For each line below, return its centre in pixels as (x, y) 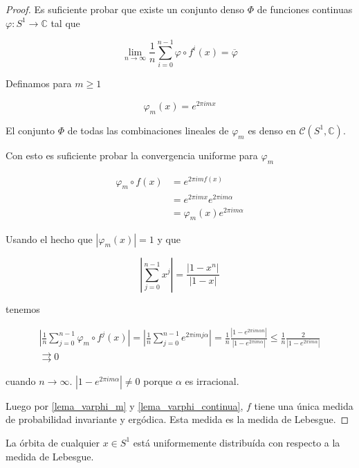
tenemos (23, 308)
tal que (65, 22)
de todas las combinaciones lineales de (148, 130)
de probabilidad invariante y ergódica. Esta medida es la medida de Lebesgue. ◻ (177, 419)
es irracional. (212, 380)
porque (158, 380)
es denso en (272, 130)
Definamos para (39, 83)
